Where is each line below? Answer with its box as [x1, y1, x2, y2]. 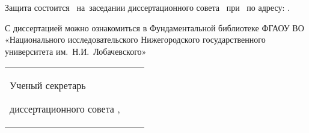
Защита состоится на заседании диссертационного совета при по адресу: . [5, 1, 290, 13]
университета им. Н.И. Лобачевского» [5, 45, 147, 57]
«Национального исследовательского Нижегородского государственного [5, 33, 266, 46]
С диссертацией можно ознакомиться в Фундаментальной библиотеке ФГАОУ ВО [5, 21, 304, 34]
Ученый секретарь [10, 78, 86, 93]
